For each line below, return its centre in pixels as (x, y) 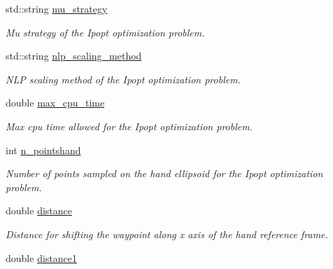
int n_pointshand (43, 150)
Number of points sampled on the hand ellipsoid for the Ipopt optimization (164, 173)
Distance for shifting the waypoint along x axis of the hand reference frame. (167, 234)
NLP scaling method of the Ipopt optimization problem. (123, 79)
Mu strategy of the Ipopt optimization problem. (105, 32)
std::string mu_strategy (57, 8)
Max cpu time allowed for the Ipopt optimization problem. (129, 126)
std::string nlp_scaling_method (74, 56)
